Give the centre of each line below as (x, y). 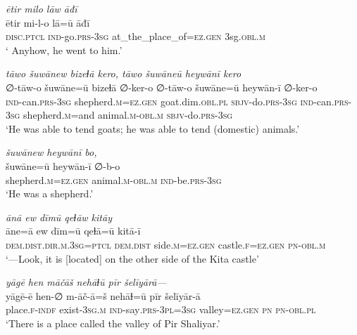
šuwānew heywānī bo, (51, 152)
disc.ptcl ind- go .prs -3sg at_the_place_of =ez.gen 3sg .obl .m (136, 36)
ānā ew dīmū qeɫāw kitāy (59, 217)
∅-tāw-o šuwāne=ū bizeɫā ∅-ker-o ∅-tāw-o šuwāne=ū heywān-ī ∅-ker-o (162, 87)
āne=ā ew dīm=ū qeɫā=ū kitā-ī (73, 231)
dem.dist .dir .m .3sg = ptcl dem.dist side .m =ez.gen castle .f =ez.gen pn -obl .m (166, 244)
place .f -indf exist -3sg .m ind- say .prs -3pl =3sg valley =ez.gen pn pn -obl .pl (161, 309)
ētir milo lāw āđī (42, 8)
